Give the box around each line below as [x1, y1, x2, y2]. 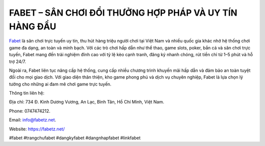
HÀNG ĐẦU [9, 21, 56, 32]
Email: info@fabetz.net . [9, 117, 56, 123]
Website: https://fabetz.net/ [9, 126, 65, 132]
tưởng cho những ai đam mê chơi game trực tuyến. [9, 81, 111, 87]
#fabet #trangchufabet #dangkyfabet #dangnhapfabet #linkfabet [9, 135, 141, 141]
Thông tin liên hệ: [9, 90, 45, 96]
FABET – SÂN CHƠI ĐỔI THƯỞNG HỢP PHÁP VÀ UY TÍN [9, 7, 238, 18]
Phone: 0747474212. [9, 108, 51, 114]
